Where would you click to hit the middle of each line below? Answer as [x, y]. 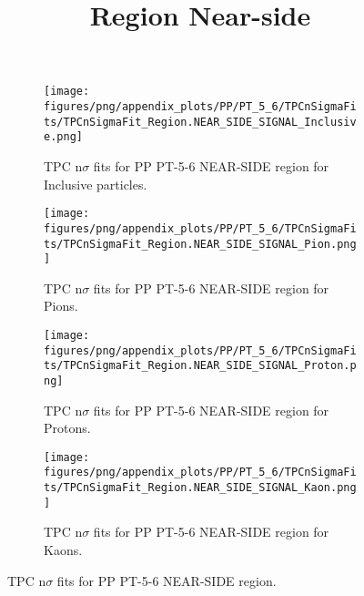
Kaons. [63, 550]
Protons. [67, 428]
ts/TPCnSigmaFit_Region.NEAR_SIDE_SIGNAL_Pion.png [200, 244]
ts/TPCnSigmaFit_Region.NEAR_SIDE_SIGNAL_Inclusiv [200, 122]
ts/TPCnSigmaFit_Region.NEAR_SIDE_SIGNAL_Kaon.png [200, 488]
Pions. [61, 306]
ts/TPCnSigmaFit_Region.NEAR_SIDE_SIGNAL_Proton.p [200, 366]
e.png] [63, 137]
